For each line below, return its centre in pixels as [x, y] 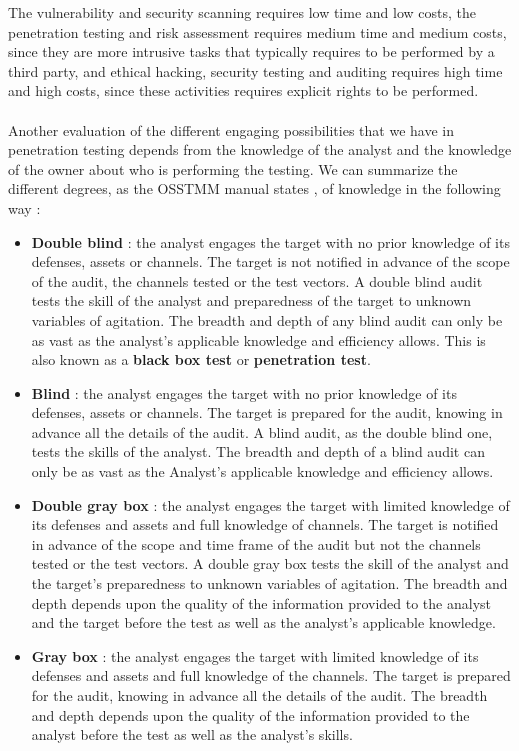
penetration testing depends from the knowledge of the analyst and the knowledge [260, 149]
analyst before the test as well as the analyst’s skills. [192, 734]
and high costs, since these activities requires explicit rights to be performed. [243, 90]
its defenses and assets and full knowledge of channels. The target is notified [265, 524]
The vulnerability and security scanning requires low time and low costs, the [242, 12]
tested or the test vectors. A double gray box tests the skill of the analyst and [270, 563]
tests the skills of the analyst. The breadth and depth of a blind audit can [258, 451]
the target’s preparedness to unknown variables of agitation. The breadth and [269, 583]
